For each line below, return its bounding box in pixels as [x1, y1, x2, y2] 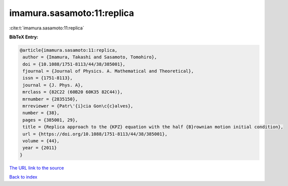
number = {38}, [22, 110, 60, 116]
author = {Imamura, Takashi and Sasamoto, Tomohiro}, [22, 54, 157, 60]
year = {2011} [22, 145, 57, 151]
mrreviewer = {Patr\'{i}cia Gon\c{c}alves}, [22, 103, 133, 109]
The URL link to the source [9, 165, 64, 171]
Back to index [9, 174, 37, 180]
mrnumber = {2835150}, [22, 96, 78, 102]
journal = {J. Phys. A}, [22, 82, 83, 88]
